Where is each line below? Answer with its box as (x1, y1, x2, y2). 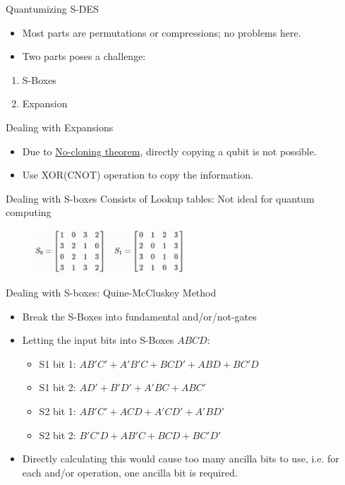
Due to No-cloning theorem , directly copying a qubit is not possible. (22, 143, 317, 158)
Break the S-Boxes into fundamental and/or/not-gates (22, 309, 257, 323)
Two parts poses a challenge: (22, 49, 146, 64)
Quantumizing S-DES (6, 1, 99, 16)
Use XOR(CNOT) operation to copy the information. (22, 167, 253, 182)
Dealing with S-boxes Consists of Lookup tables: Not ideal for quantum (6, 191, 315, 205)
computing (6, 205, 52, 220)
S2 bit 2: (39, 427, 76, 442)
